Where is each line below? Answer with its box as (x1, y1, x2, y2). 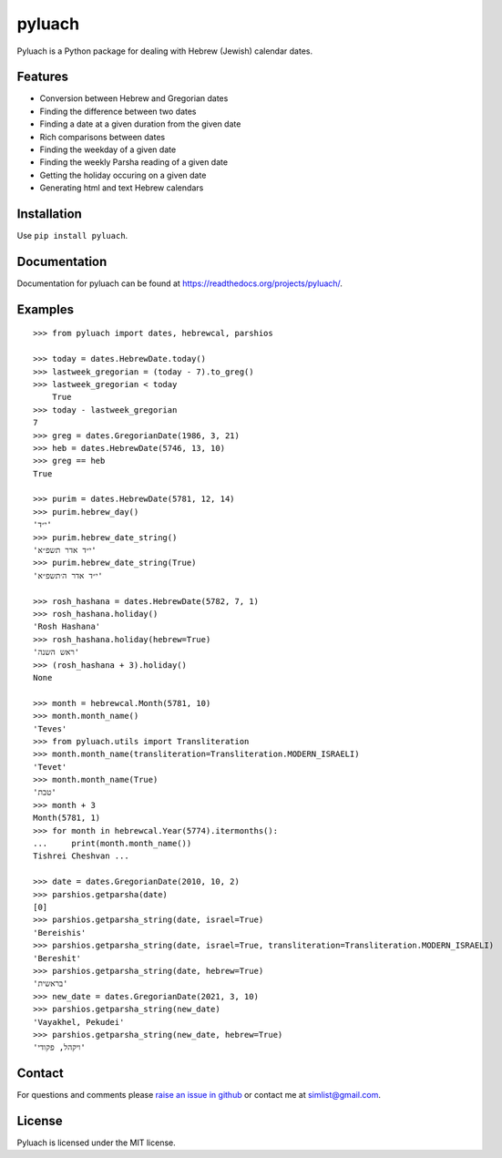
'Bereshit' (33, 953, 82, 963)
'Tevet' (33, 762, 67, 772)
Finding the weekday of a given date (39, 144, 177, 155)
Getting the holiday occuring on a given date (39, 169, 207, 180)
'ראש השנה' (33, 647, 80, 658)
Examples (16, 302, 75, 317)
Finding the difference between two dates (39, 106, 197, 117)
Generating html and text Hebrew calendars (39, 182, 204, 193)
